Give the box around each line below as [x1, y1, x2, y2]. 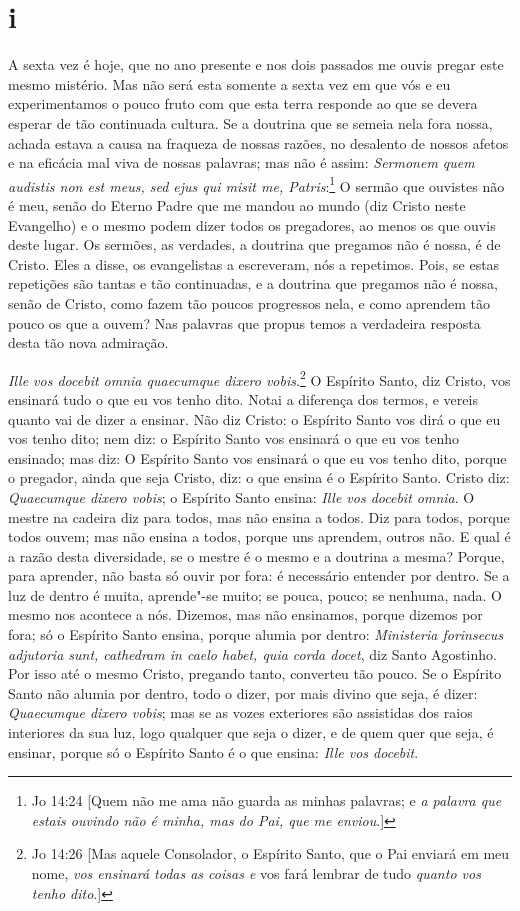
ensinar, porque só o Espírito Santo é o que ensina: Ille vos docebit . [8, 741, 419, 762]
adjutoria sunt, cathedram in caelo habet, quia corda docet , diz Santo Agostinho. [8, 643, 497, 664]
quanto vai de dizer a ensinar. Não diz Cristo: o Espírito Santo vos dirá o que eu [8, 408, 501, 429]
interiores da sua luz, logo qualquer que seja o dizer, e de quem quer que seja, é [8, 722, 494, 743]
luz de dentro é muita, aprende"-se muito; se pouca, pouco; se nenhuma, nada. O [8, 584, 502, 605]
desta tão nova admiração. [8, 332, 169, 353]
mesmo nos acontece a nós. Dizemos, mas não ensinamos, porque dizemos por [8, 604, 483, 625]
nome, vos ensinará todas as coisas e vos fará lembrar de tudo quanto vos [31, 863, 481, 883]
